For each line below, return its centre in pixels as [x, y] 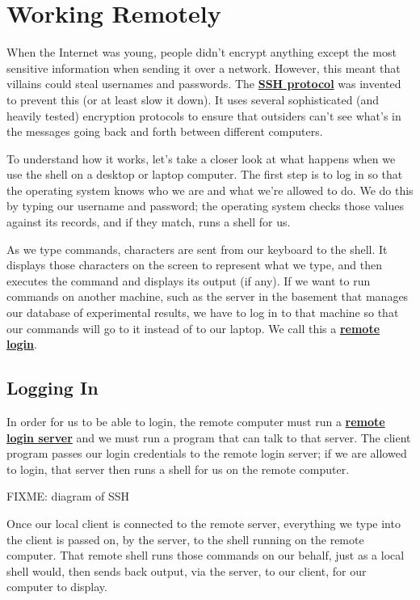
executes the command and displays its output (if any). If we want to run [189, 280]
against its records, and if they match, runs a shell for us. [149, 222]
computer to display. [57, 587]
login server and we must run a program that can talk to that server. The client [209, 437]
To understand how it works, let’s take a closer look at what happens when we [201, 158]
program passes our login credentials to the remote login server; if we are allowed [207, 453]
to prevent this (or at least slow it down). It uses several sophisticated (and [193, 99]
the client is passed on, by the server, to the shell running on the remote [185, 539]
